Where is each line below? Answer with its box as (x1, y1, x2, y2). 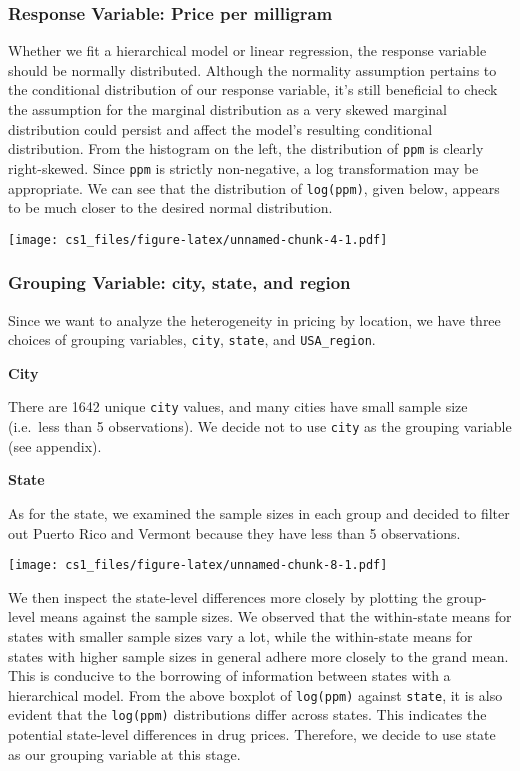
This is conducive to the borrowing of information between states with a (8, 665, 451, 686)
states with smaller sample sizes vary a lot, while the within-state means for (8, 626, 473, 646)
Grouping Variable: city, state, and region (8, 270, 351, 295)
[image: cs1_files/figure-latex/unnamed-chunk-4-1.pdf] (8, 232, 388, 247)
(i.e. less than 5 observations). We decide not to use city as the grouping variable (8, 416, 512, 437)
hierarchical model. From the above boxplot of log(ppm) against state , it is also (8, 684, 503, 705)
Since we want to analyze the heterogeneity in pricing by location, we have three (8, 309, 501, 330)
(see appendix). (8, 435, 102, 456)
